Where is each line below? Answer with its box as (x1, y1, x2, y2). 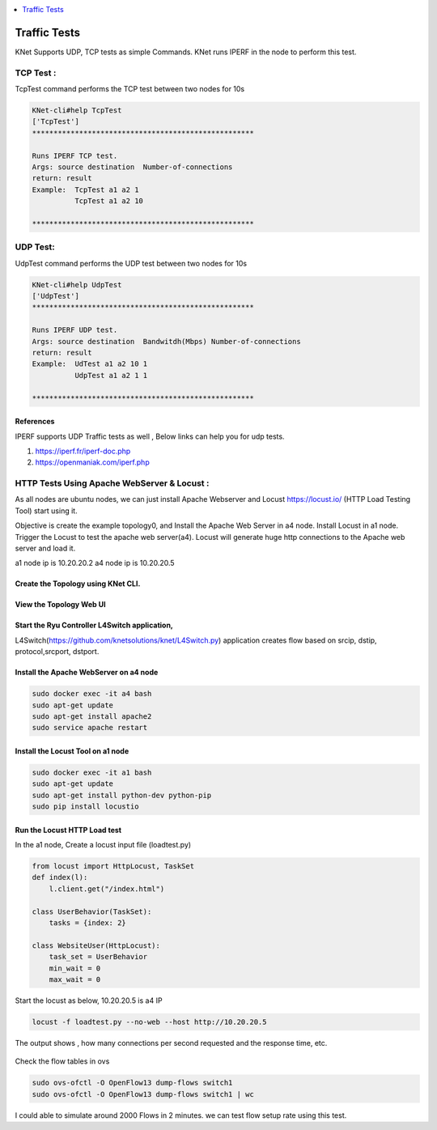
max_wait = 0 (49, 975, 101, 983)
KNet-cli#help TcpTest (32, 106, 122, 115)
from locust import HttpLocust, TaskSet (32, 862, 194, 871)
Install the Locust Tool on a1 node (15, 746, 129, 756)
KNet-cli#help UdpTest (32, 280, 122, 289)
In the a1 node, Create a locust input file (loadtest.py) (15, 840, 192, 850)
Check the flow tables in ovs (15, 1056, 110, 1066)
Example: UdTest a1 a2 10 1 (32, 359, 148, 368)
